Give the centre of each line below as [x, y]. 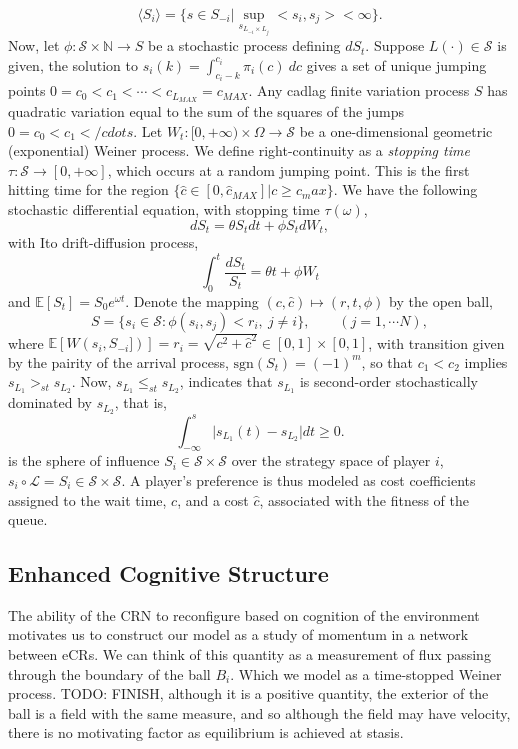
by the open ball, [441, 301]
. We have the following [405, 189]
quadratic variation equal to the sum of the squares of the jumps [206, 111]
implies [486, 361]
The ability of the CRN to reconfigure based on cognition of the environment [244, 614]
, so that [387, 361]
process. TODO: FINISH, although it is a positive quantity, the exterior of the [248, 693]
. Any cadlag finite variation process [359, 90]
